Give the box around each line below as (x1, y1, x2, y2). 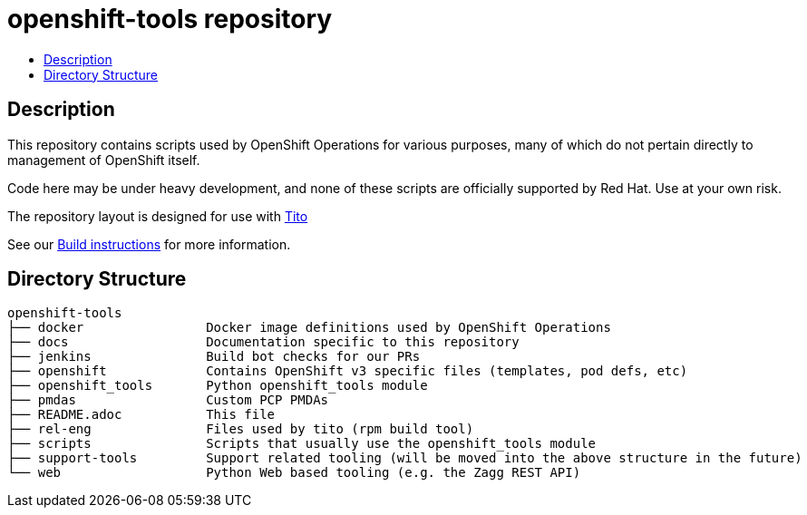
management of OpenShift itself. (7, 151, 200, 168)
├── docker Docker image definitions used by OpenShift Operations (7, 320, 611, 335)
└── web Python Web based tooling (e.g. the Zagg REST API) (7, 465, 581, 481)
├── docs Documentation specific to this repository (7, 335, 520, 350)
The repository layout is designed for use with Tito (7, 208, 308, 224)
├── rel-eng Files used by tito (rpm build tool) (7, 422, 474, 437)
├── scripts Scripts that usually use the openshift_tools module (7, 436, 597, 452)
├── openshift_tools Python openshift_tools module (7, 378, 428, 394)
